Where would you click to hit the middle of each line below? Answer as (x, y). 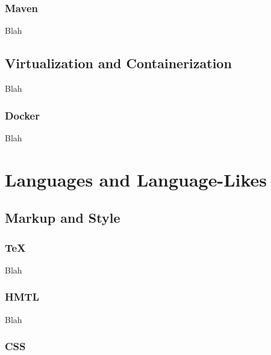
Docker (22, 115)
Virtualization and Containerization (118, 63)
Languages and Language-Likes (136, 179)
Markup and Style (63, 218)
